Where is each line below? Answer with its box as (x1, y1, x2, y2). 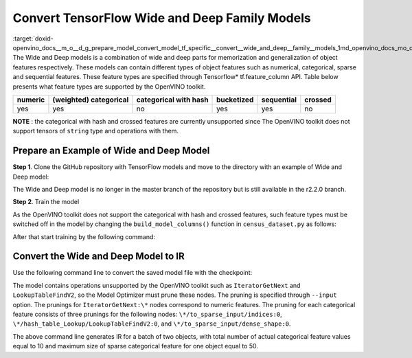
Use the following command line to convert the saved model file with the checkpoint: (12, 269, 253, 277)
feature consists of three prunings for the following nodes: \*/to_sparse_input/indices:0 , (12, 310, 283, 318)
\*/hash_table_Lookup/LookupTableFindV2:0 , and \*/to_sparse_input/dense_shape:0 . (12, 320, 291, 328)
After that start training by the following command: (12, 232, 156, 240)
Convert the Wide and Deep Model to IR (12, 251, 185, 262)
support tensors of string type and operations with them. (12, 127, 179, 135)
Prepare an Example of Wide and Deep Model (12, 145, 210, 157)
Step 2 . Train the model (12, 198, 80, 206)
